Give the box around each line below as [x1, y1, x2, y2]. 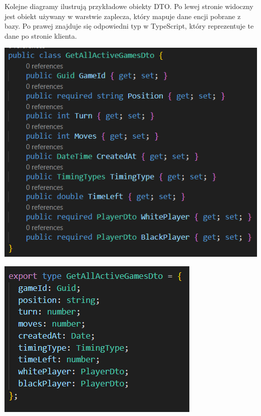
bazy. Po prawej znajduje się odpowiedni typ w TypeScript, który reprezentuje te [5, 21, 254, 31]
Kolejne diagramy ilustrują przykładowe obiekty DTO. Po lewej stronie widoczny [5, 1, 253, 11]
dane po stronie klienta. [5, 30, 77, 41]
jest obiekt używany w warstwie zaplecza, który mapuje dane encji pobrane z [5, 11, 241, 21]
